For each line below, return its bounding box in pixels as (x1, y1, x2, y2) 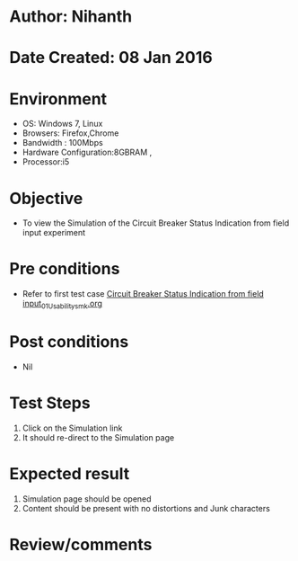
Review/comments (9, 534, 153, 555)
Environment (9, 88, 108, 109)
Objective (9, 188, 83, 209)
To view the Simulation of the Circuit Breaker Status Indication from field (22, 218, 290, 228)
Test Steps (9, 393, 92, 414)
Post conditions (9, 332, 129, 352)
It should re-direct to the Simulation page (22, 432, 175, 442)
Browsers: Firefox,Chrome (22, 128, 119, 138)
